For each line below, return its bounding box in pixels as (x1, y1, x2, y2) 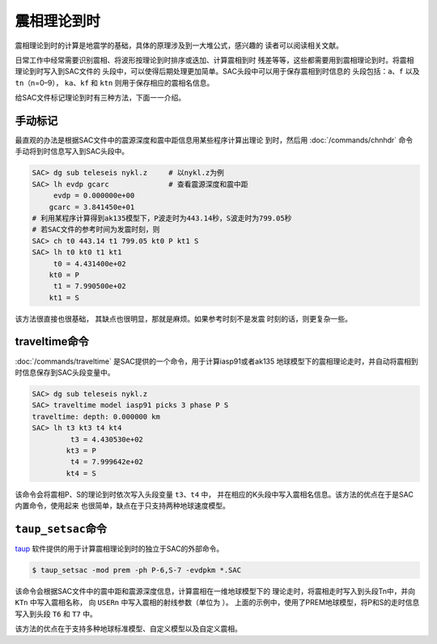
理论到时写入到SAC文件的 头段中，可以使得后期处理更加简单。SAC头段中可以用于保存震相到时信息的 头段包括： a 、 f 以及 (15, 66, 420, 76)
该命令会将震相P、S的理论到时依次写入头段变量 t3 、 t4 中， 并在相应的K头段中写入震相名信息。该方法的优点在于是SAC (15, 489, 414, 499)
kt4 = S (66, 468, 97, 478)
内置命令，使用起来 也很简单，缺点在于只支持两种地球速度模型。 (15, 501, 230, 510)
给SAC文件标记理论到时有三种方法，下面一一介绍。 (15, 93, 186, 103)
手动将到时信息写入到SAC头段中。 (15, 147, 129, 156)
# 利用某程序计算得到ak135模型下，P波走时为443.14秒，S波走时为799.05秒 (32, 213, 292, 223)
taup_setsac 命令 (15, 522, 108, 535)
